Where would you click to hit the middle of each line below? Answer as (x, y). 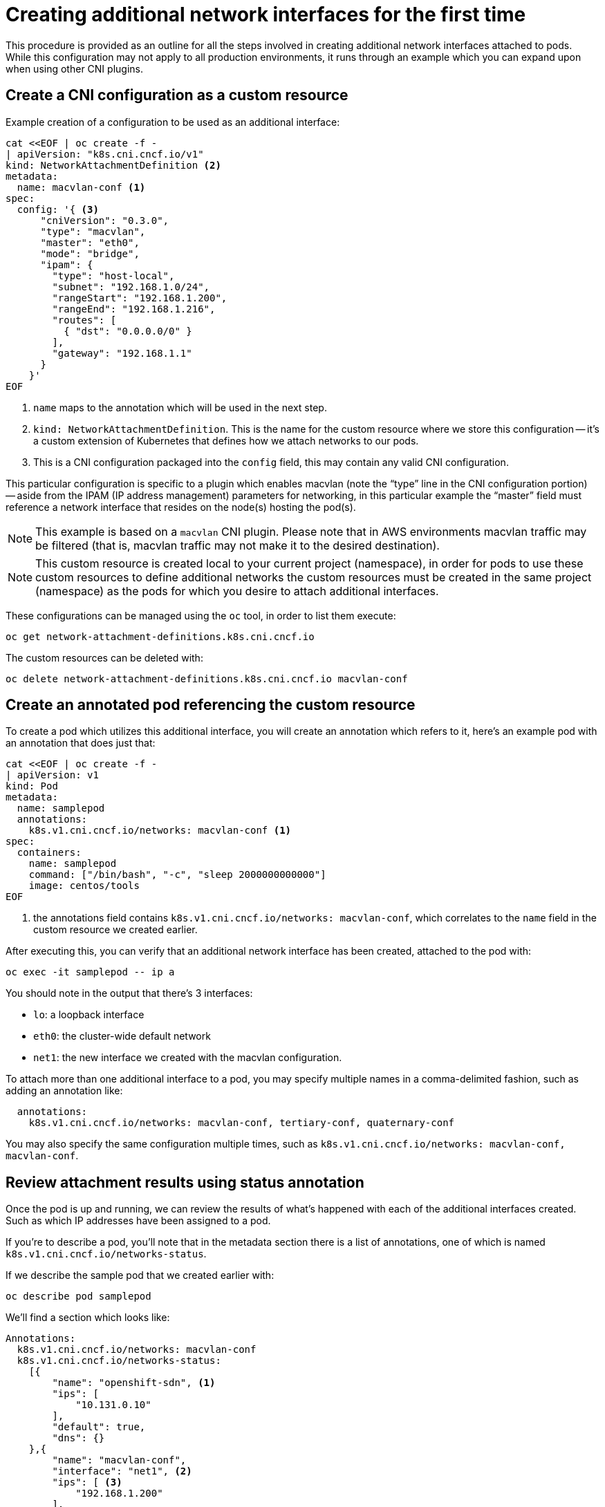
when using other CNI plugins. (74, 68)
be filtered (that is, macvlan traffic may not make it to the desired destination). (238, 545)
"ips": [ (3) (87, 1482)
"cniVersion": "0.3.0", (105, 220)
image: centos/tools (84, 886)
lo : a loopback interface (89, 1015)
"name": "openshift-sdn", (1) (134, 1383)
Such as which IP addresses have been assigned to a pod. (138, 1221)
